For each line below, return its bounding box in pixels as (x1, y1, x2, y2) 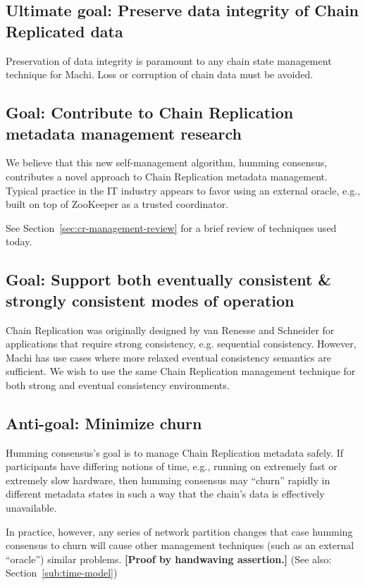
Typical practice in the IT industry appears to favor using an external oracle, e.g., (6, 183, 360, 197)
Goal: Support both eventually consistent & (6, 269, 332, 290)
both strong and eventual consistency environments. (6, 377, 230, 392)
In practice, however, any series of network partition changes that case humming (6, 524, 353, 538)
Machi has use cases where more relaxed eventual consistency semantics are (6, 350, 331, 364)
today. (6, 234, 32, 249)
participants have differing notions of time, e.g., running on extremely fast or (6, 459, 338, 474)
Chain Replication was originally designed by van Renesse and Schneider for (6, 322, 335, 337)
